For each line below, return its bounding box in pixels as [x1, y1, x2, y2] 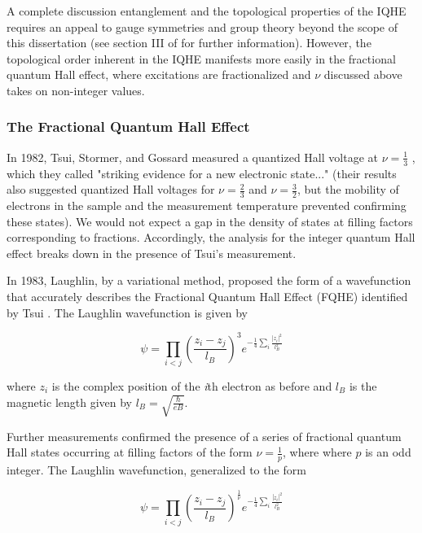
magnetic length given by [7, 393, 132, 410]
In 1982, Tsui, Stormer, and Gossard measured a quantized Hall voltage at [7, 148, 378, 165]
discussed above [323, 66, 402, 83]
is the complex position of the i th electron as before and [51, 378, 332, 395]
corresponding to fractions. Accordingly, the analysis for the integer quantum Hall [7, 229, 415, 246]
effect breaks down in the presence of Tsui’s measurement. [7, 244, 297, 261]
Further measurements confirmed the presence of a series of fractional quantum [7, 427, 402, 444]
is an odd [365, 443, 411, 461]
